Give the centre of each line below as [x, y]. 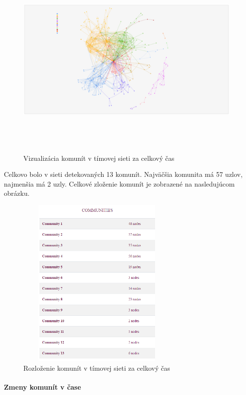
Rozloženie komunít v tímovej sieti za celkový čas [97, 368]
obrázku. [17, 193]
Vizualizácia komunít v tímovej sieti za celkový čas [99, 158]
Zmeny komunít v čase [43, 386]
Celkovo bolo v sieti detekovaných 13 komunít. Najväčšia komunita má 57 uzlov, [123, 174]
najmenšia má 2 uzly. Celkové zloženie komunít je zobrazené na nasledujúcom [119, 183]
